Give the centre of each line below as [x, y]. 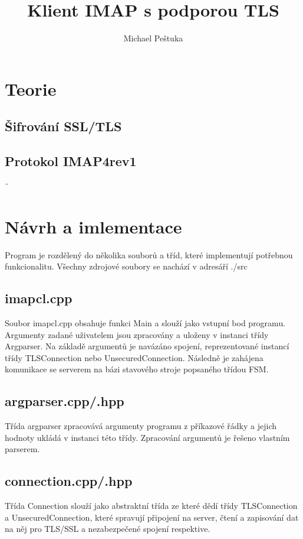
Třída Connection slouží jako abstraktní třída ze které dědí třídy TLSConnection [151, 506]
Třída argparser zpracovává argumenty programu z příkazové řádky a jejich [141, 426]
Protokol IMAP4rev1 [71, 161]
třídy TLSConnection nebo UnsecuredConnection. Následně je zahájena [134, 357]
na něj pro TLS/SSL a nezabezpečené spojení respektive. [108, 529]
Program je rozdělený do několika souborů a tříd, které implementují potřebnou [149, 254]
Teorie [31, 88]
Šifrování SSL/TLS [63, 126]
